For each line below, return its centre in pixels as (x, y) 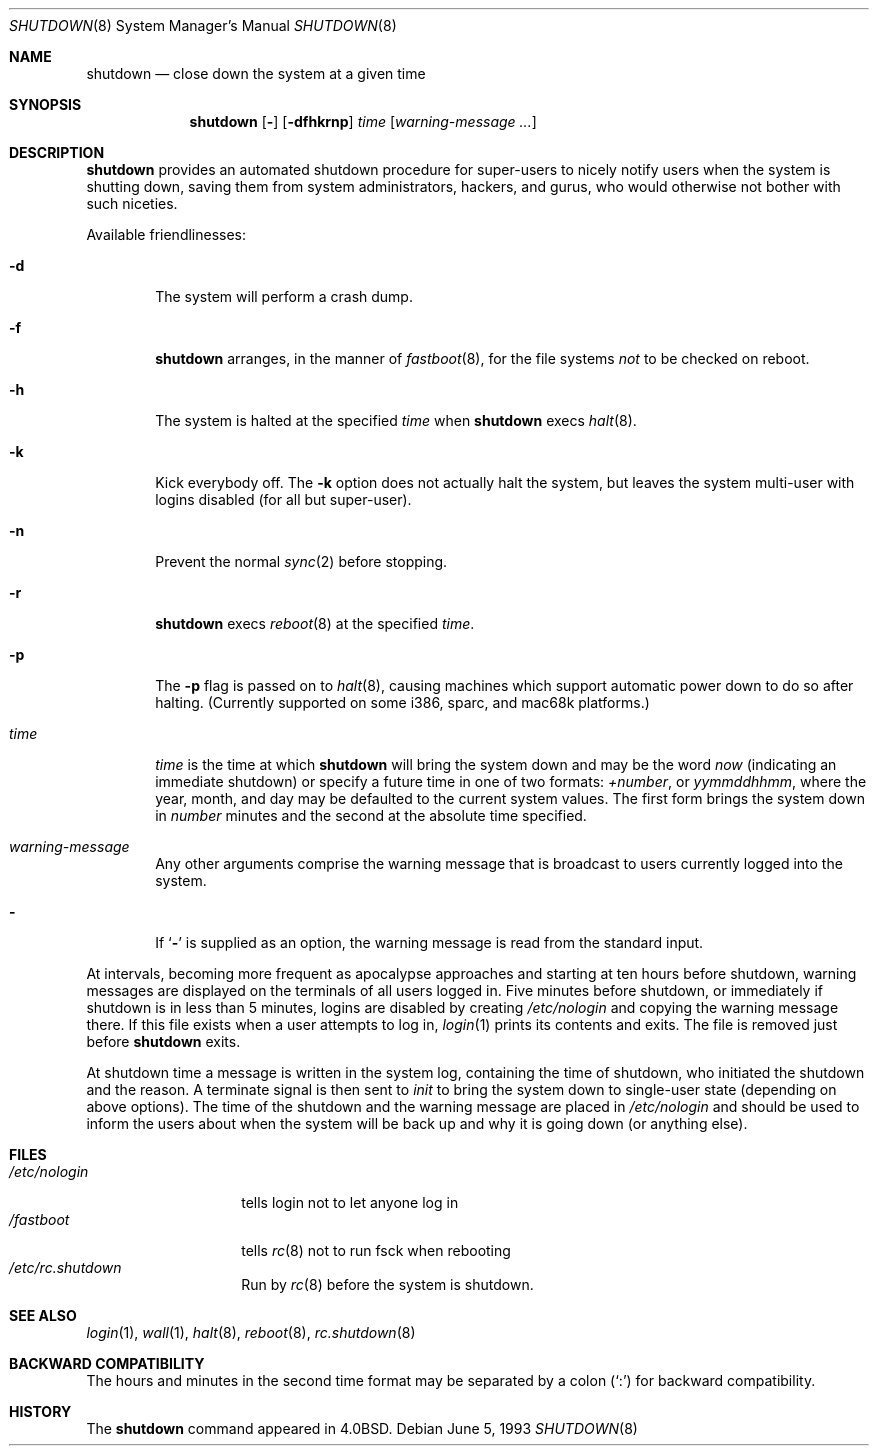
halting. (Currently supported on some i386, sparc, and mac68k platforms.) (402, 702)
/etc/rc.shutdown (65, 1267)
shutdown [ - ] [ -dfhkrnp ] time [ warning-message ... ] (363, 121)
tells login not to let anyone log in (350, 1202)
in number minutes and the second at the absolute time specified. (371, 815)
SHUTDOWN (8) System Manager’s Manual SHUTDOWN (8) (203, 25)
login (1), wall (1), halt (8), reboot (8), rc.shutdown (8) (251, 1332)
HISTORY (40, 1411)
